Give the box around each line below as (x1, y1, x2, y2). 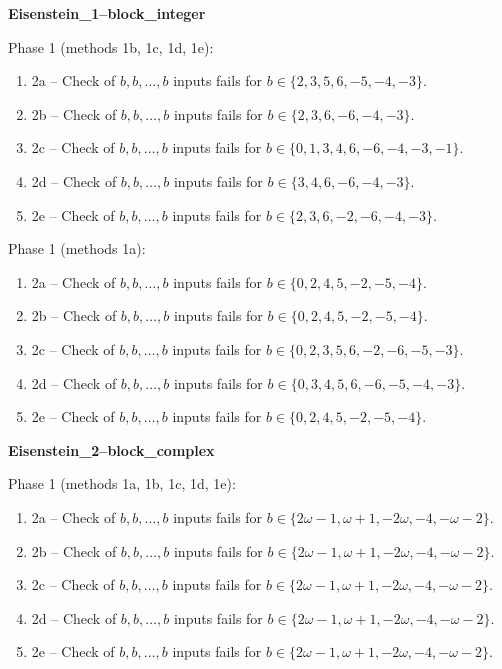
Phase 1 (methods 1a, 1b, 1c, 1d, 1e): (8, 473, 236, 494)
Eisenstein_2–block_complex (8, 439, 215, 460)
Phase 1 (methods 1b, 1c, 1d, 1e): (8, 36, 214, 57)
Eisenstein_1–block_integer (8, 3, 206, 23)
